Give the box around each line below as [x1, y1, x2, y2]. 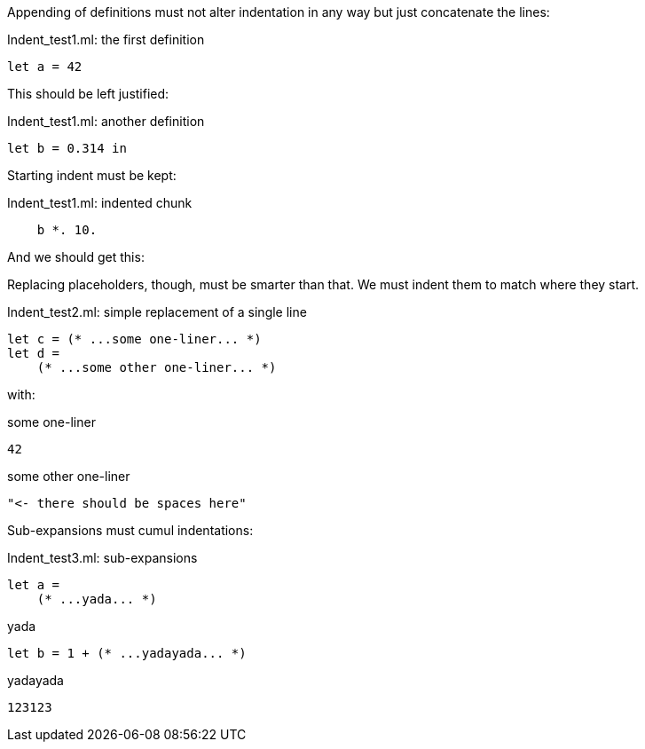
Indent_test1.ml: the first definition [7, 32, 205, 47]
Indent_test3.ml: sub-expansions [7, 550, 198, 565]
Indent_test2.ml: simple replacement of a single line [7, 304, 307, 319]
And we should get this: [7, 249, 145, 264]
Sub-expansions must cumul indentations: [7, 523, 254, 538]
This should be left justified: [7, 86, 169, 101]
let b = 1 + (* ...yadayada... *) [7, 646, 247, 660]
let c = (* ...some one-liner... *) [7, 332, 262, 346]
